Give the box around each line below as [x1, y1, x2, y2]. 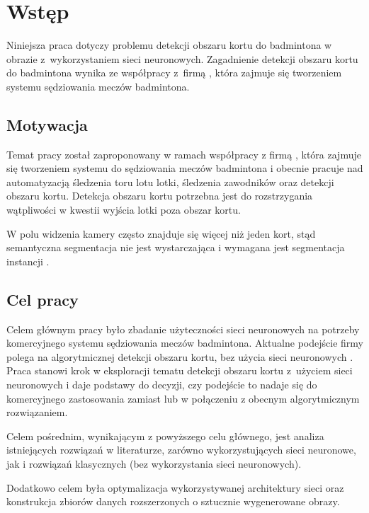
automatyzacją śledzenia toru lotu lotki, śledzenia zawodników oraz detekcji [6, 174, 334, 189]
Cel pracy [6, 288, 79, 310]
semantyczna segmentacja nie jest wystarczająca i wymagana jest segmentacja [6, 240, 345, 255]
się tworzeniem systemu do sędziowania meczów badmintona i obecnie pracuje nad [6, 161, 363, 175]
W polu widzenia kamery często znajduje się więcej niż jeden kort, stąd [6, 226, 316, 241]
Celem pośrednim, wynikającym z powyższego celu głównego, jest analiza [6, 428, 324, 443]
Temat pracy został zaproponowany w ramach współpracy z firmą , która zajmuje [6, 146, 361, 161]
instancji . [6, 253, 50, 268]
